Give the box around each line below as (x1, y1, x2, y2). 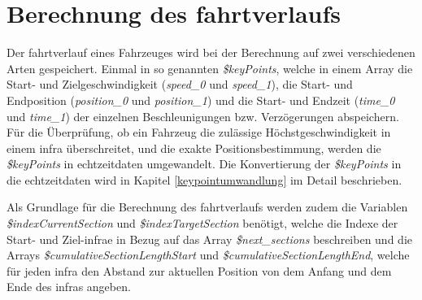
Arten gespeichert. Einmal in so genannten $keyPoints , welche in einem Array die (7, 59, 413, 76)
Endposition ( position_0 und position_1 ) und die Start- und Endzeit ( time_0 (7, 91, 395, 108)
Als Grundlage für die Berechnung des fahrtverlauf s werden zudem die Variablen (7, 198, 408, 215)
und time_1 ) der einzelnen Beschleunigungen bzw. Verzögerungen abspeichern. (7, 107, 399, 124)
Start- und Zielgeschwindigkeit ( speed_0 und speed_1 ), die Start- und (7, 76, 353, 93)
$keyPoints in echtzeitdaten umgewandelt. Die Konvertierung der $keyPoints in (7, 155, 402, 172)
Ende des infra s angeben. (7, 278, 131, 295)
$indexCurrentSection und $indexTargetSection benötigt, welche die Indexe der (7, 215, 398, 232)
